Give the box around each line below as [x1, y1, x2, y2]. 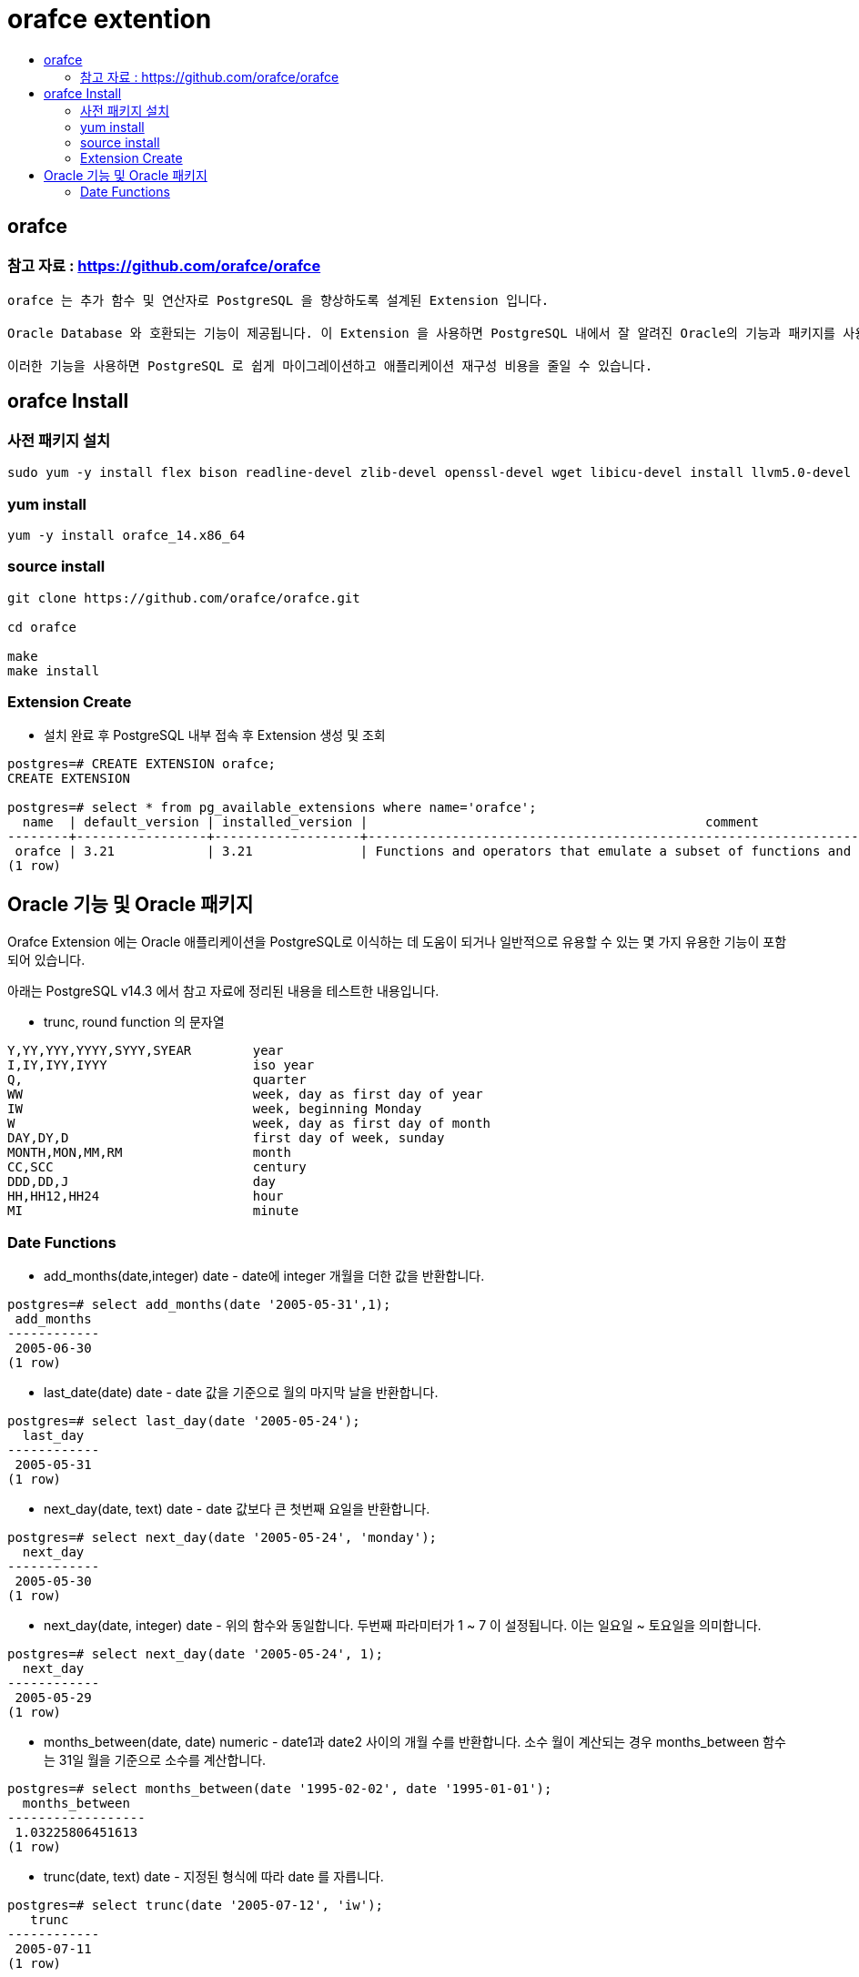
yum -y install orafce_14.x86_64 [7, 527, 246, 542]
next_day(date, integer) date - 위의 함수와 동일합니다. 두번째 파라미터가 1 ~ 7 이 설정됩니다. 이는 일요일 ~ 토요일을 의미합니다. [44, 1617, 762, 1634]
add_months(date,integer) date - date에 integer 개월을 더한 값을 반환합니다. [44, 1268, 485, 1284]
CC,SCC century [7, 1160, 307, 1175]
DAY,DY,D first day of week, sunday [7, 1130, 445, 1146]
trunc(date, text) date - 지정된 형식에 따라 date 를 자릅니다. [44, 1869, 384, 1885]
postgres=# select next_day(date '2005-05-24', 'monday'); [7, 1530, 438, 1546]
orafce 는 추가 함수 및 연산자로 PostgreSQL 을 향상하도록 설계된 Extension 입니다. [7, 292, 550, 308]
